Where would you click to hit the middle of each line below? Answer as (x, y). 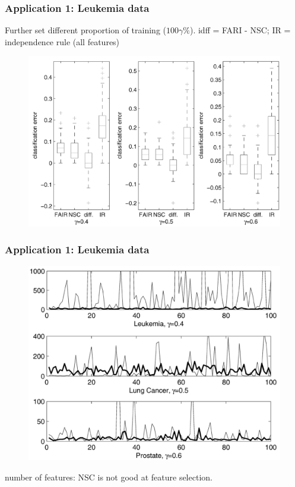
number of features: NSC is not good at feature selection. (109, 477)
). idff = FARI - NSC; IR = (240, 30)
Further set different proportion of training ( (86, 30)
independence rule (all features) (62, 41)
